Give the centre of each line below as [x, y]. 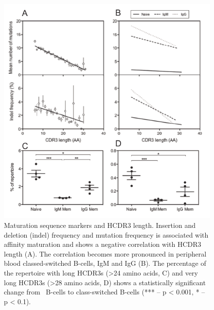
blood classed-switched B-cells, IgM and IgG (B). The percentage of [105, 263]
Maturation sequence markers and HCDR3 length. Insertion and [100, 225]
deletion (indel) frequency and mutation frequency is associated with [106, 234]
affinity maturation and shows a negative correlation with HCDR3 [103, 244]
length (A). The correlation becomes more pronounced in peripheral [105, 253]
